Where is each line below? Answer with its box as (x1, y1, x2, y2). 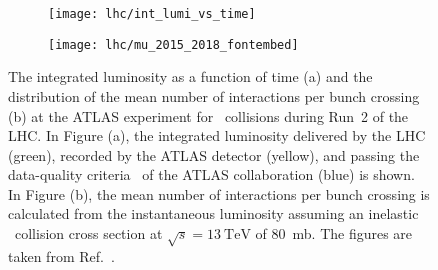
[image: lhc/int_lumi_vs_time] (48, 7, 256, 21)
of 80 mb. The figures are (255, 223, 413, 244)
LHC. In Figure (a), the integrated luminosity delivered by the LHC (8, 125, 426, 146)
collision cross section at (14, 223, 163, 244)
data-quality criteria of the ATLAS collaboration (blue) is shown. (8, 164, 415, 185)
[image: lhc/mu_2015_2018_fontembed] (48, 37, 299, 52)
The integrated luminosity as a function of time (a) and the (8, 66, 373, 87)
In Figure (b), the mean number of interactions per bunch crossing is (8, 183, 430, 204)
